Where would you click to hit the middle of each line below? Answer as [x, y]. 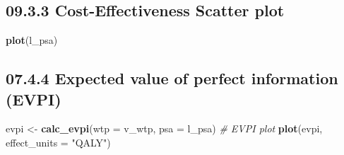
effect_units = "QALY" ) [58, 142]
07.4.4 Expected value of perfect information [172, 78]
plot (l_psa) [32, 40]
